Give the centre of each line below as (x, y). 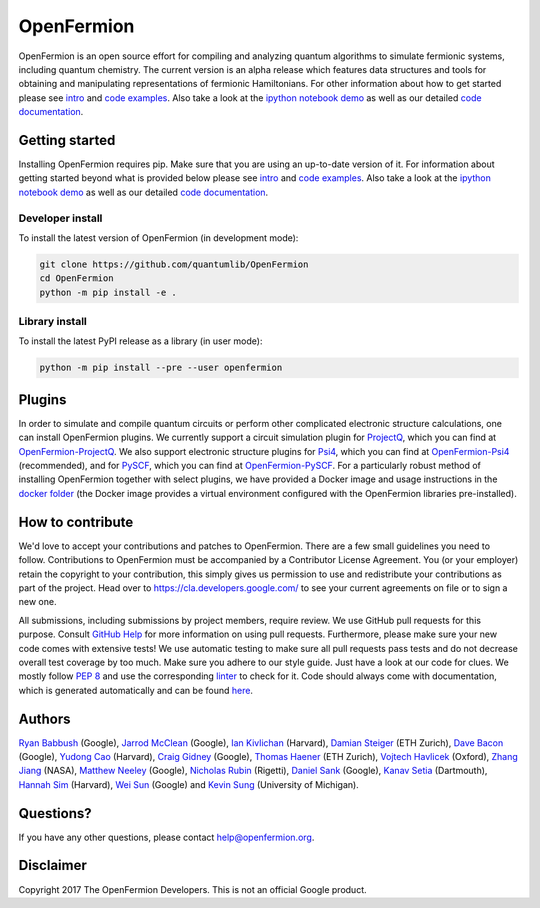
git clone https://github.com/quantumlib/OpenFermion (174, 264)
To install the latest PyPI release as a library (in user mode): (140, 341)
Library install (52, 322)
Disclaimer (52, 865)
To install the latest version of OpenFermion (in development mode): (158, 237)
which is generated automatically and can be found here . (136, 690)
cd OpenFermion (76, 278)
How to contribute (76, 521)
